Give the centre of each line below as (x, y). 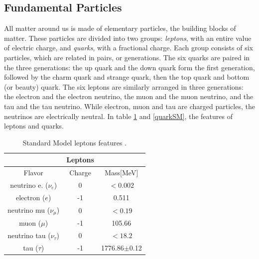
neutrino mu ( (29, 209)
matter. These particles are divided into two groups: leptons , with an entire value (128, 38)
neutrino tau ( (29, 235)
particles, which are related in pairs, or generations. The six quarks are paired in (127, 57)
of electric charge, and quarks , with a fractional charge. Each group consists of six (129, 48)
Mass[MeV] (122, 173)
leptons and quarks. (34, 126)
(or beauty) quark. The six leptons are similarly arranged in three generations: (124, 86)
